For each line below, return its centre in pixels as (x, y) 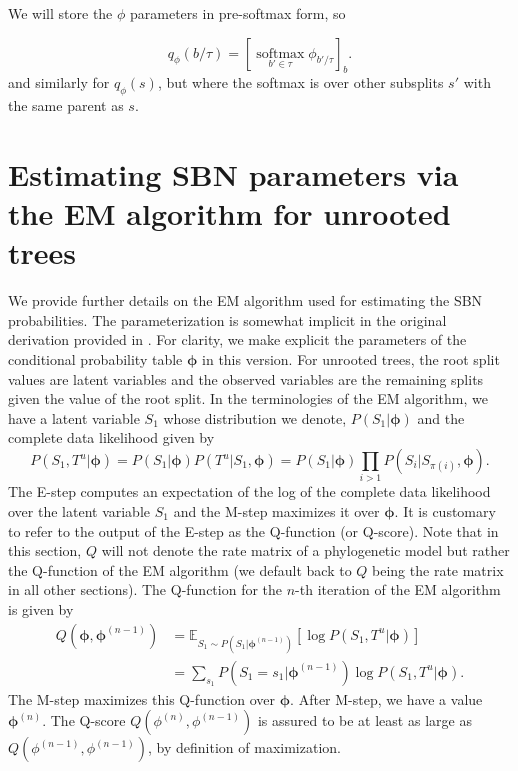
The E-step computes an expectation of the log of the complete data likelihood (249, 491)
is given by (41, 608)
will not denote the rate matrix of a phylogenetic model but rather (305, 550)
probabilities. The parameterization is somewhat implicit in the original (227, 319)
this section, (45, 550)
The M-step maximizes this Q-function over (142, 698)
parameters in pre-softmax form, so (238, 13)
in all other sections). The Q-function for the (145, 589)
